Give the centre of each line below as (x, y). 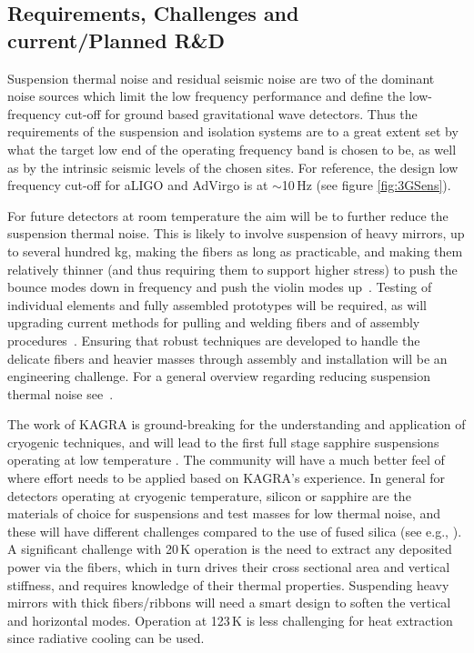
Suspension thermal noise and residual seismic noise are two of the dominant (221, 78)
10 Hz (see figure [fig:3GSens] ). (366, 185)
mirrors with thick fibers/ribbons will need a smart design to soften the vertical (229, 603)
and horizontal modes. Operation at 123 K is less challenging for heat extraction (230, 620)
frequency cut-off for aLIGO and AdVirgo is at (138, 185)
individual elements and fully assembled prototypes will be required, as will (217, 304)
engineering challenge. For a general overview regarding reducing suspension (219, 376)
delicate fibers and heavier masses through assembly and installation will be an (227, 358)
